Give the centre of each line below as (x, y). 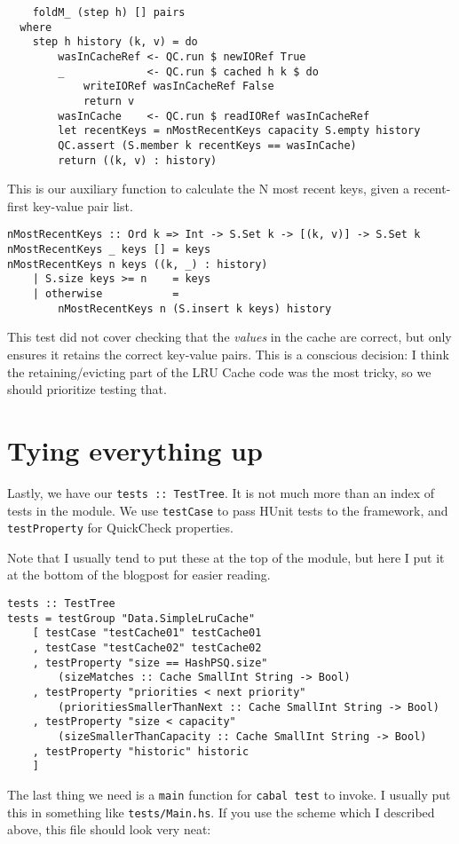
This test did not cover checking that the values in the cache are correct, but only (229, 337)
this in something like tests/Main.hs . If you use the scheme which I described (221, 812)
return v (109, 101)
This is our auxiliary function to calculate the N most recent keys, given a (209, 189)
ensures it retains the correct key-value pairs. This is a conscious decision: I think (228, 354)
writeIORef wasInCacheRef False (178, 87)
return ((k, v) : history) (138, 160)
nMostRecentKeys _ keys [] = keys (109, 250)
